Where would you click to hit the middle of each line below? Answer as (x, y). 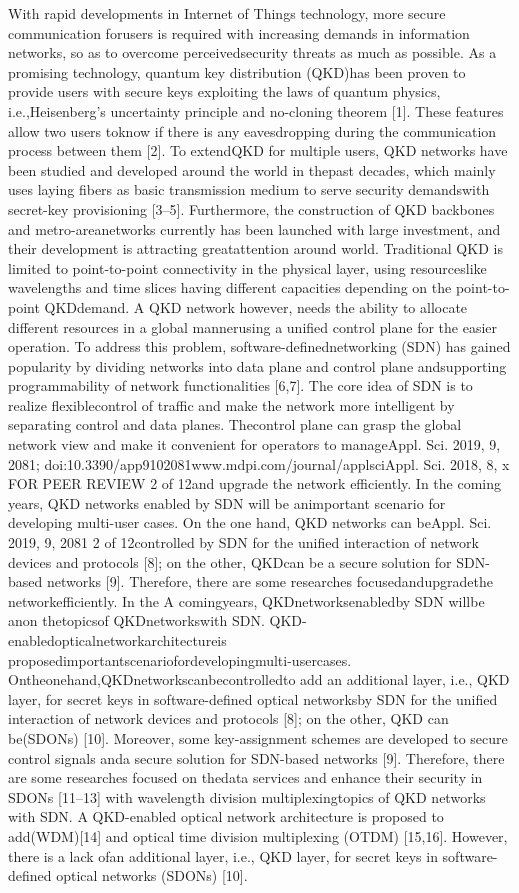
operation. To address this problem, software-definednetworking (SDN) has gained (259, 346)
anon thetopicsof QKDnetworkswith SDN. (136, 620)
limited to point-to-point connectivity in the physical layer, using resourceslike (247, 267)
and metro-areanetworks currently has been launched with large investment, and (254, 228)
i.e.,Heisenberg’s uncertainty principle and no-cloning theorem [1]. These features (256, 110)
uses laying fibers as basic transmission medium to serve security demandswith (249, 189)
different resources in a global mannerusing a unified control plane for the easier (253, 326)
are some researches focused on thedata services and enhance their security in (245, 777)
